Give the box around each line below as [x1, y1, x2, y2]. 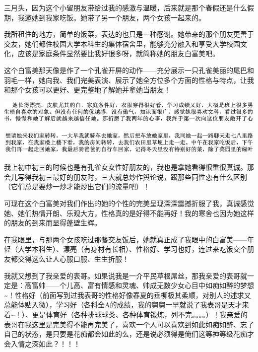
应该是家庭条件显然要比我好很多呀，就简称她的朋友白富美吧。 [17, 48, 219, 59]
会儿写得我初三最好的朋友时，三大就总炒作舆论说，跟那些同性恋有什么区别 [4, 171, 247, 182]
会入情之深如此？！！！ [4, 338, 80, 349]
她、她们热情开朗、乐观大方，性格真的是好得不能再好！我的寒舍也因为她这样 [4, 208, 254, 218]
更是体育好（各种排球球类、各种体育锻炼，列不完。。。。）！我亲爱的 [32, 309, 248, 319]
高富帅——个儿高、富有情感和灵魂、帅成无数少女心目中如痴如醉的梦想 [24, 280, 254, 290]
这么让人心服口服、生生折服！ [31, 253, 129, 264]
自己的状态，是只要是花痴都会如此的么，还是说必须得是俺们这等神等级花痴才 [4, 329, 254, 339]
